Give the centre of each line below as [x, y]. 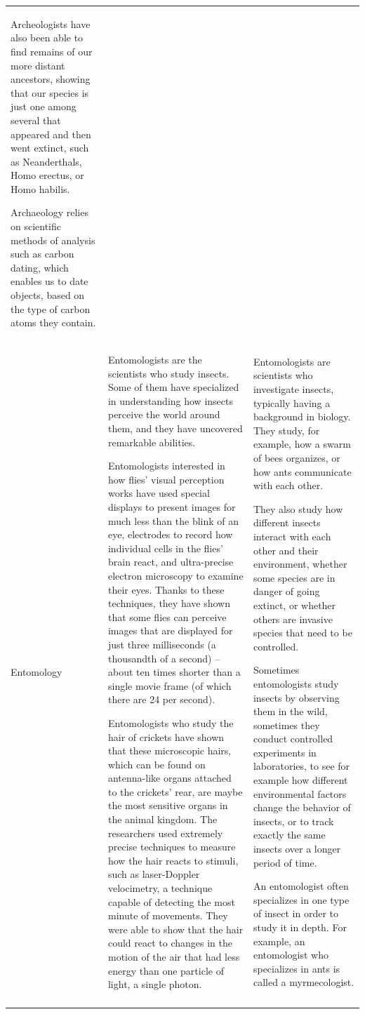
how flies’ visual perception [166, 479]
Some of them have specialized [173, 387]
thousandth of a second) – [164, 658]
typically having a [292, 402]
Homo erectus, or [47, 175]
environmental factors [300, 793]
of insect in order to [296, 913]
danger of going [286, 591]
